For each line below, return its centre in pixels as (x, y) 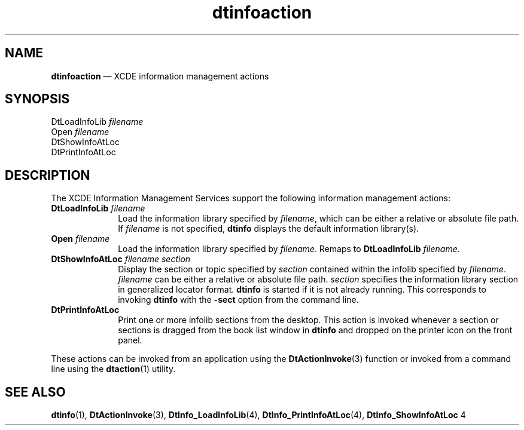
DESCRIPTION (48, 175)
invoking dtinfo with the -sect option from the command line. (238, 300)
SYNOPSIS (37, 99)
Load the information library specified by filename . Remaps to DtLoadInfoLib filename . (289, 249)
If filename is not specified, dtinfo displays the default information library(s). (269, 229)
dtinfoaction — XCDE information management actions (160, 76)
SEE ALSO (35, 392)
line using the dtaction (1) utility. (113, 369)
